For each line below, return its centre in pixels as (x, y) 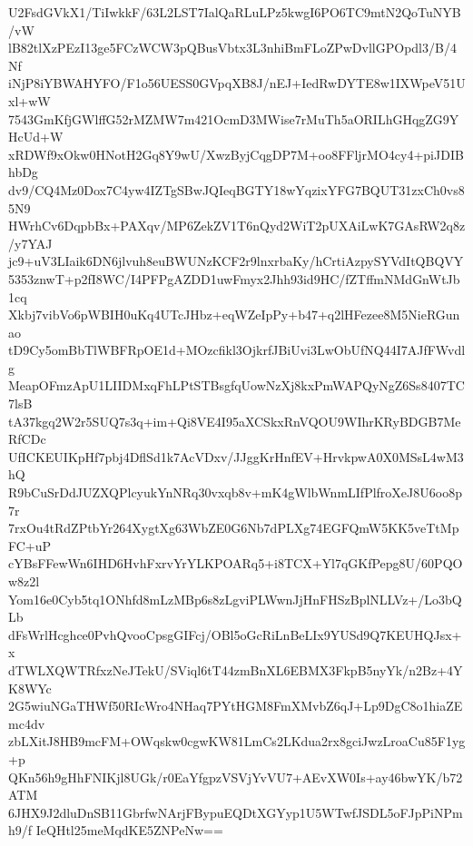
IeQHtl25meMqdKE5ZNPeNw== (129, 830)
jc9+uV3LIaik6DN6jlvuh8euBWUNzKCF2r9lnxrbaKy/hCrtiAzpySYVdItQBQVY (236, 261)
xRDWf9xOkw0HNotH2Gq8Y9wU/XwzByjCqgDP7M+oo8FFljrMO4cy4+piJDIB (236, 154)
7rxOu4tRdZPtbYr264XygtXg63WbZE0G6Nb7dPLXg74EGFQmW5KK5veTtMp (234, 528)
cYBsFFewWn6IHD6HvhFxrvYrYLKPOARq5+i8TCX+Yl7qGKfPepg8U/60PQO (236, 563)
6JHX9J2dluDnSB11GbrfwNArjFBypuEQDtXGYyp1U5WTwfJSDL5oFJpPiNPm (236, 812)
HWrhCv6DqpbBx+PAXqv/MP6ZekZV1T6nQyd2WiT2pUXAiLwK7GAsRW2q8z (237, 226)
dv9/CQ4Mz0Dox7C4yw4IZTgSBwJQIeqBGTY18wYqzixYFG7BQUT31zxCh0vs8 (236, 189)
